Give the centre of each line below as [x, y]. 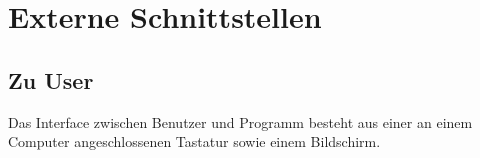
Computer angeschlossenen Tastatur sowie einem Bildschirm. [194, 141]
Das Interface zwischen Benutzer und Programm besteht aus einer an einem [240, 121]
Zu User [51, 79]
